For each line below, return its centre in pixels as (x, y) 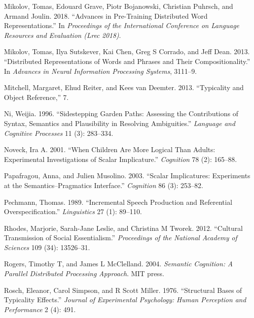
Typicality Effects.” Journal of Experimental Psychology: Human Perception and (125, 300)
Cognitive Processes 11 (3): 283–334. (59, 133)
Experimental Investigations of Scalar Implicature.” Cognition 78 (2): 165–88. (121, 159)
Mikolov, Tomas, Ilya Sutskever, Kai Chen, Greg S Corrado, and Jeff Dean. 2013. (127, 51)
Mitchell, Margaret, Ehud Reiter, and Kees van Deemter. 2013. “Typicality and (124, 87)
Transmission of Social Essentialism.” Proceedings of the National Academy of (121, 238)
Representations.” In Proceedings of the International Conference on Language (122, 25)
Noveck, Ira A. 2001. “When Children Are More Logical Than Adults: (110, 149)
